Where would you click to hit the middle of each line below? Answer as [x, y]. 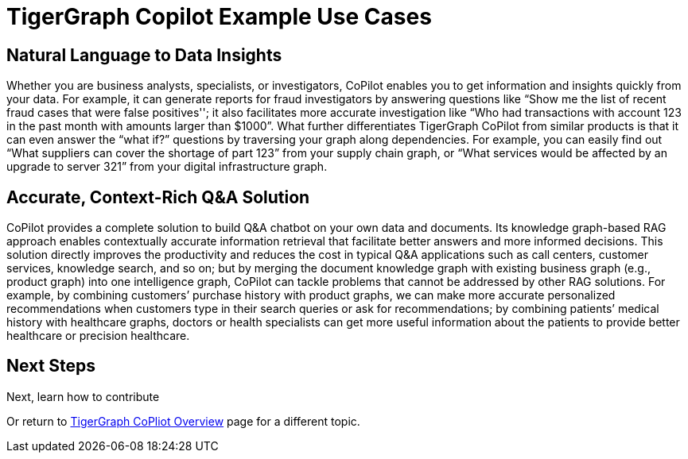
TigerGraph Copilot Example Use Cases [219, 17]
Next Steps [51, 366]
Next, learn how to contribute [83, 396]
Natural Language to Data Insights [144, 55]
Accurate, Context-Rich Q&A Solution [158, 197]
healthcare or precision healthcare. [98, 336]
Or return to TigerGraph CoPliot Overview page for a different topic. [183, 421]
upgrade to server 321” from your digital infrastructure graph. [167, 167]
